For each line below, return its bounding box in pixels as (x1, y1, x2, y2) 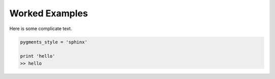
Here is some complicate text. (9, 25, 72, 32)
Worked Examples (9, 8, 88, 19)
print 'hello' (20, 54, 56, 59)
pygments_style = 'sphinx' (20, 39, 88, 45)
